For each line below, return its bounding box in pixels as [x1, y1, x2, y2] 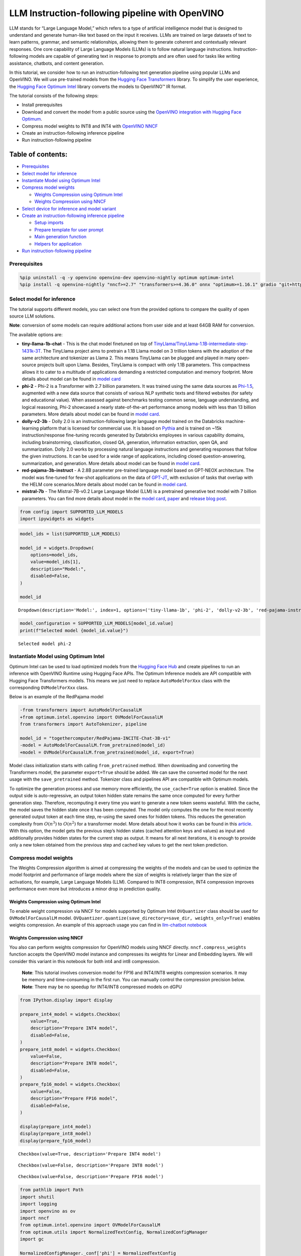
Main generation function [34, 234, 87, 240]
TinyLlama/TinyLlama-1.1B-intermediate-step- [154, 341, 248, 347]
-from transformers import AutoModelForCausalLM [20, 707, 142, 713]
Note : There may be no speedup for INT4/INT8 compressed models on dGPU [22, 984, 182, 990]
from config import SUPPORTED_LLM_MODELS [20, 509, 123, 514]
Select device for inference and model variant [22, 205, 116, 212]
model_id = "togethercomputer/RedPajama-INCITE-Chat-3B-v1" [20, 735, 171, 741]
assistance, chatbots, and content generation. [9, 60, 104, 66]
